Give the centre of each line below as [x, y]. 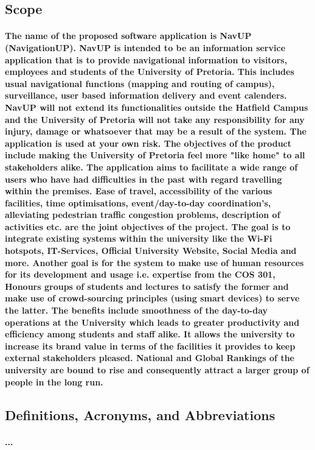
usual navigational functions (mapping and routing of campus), [140, 83]
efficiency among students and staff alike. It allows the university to [150, 334]
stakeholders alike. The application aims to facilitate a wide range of [151, 167]
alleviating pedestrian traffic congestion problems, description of [143, 215]
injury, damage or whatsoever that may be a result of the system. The [156, 131]
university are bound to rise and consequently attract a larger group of [157, 370]
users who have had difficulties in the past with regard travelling [144, 179]
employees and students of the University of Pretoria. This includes [150, 72]
